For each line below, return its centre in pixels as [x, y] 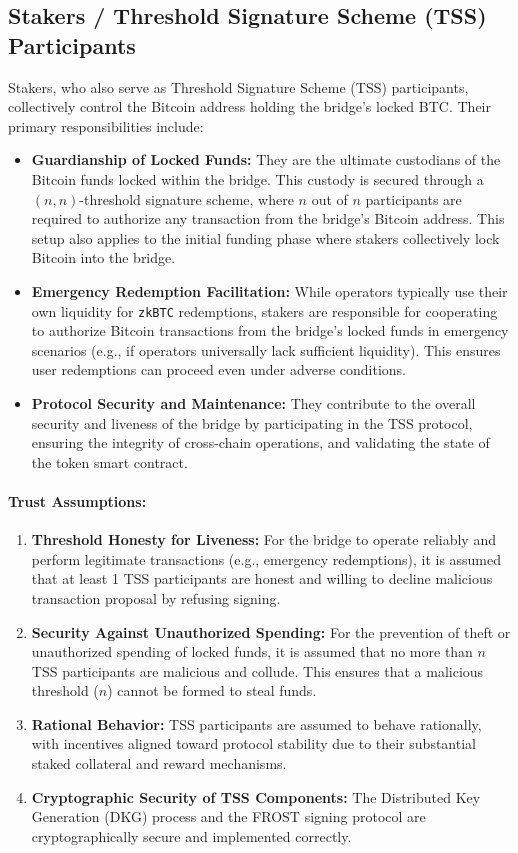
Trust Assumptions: [77, 500]
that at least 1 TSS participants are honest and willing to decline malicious [262, 578]
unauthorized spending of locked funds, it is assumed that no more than [252, 651]
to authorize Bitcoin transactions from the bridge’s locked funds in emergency [270, 330]
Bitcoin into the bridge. [103, 257]
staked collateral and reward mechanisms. [159, 763]
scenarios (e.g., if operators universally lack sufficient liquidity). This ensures [266, 349]
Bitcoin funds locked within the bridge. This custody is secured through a [257, 178]
